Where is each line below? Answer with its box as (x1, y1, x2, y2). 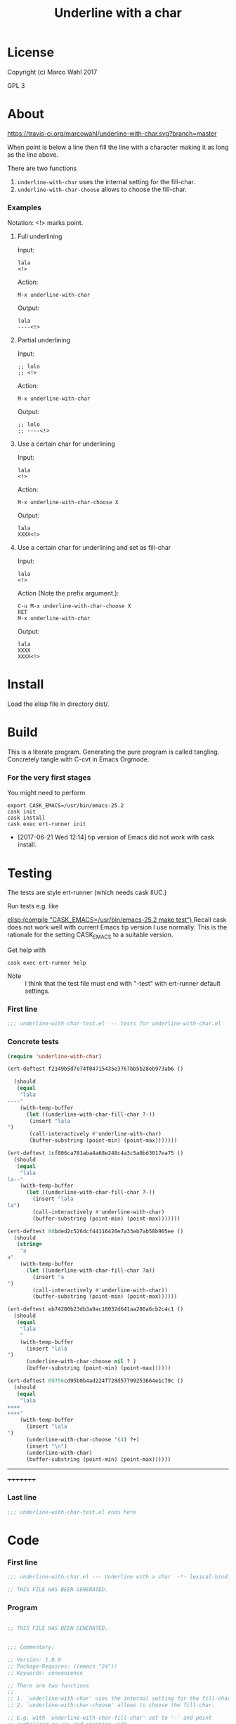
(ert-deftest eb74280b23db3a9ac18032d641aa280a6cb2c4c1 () (7, 1306, 184, 1313)
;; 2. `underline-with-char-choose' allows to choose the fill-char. (7, 1702, 216, 1709)
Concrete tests (7, 1037, 60, 1047)
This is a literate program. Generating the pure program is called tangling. (7, 747, 220, 757)
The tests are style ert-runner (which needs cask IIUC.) (7, 888, 167, 897)
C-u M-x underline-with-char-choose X (17, 603, 131, 610)
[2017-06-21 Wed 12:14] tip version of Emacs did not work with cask (17, 833, 215, 842)
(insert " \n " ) (25, 1443, 68, 1450)
